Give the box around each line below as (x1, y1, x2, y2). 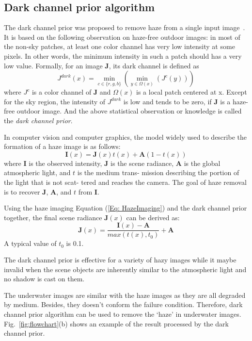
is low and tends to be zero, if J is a (123, 96, 231, 106)
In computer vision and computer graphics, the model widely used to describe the (4, 131, 247, 142)
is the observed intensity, (29, 158, 102, 168)
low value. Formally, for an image (4, 60, 103, 70)
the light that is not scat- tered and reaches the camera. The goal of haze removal (4, 177, 247, 187)
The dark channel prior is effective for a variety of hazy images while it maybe (4, 254, 236, 264)
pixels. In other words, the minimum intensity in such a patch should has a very (4, 50, 242, 61)
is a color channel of (31, 87, 92, 97)
